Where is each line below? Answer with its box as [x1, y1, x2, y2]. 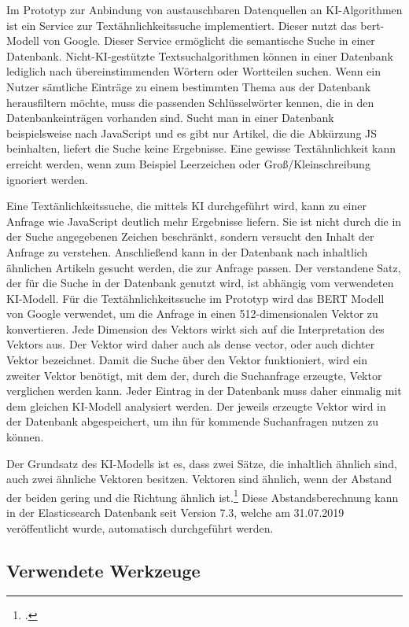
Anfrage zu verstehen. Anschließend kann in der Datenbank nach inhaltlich [6, 243, 368, 260]
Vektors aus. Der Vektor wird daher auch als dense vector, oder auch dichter [6, 336, 375, 352]
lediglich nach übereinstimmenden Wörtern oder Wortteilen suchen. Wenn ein [6, 63, 381, 79]
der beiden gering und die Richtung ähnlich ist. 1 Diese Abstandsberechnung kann [6, 486, 399, 505]
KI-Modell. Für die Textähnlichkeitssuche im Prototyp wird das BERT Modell [6, 290, 385, 306]
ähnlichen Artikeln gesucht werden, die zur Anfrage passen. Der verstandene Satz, [6, 259, 401, 275]
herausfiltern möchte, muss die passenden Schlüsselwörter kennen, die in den [6, 94, 374, 110]
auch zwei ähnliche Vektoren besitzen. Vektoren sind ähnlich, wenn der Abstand [6, 470, 392, 487]
